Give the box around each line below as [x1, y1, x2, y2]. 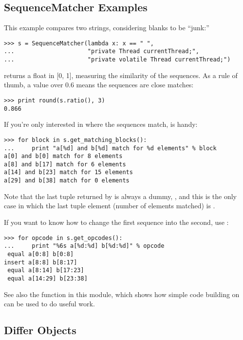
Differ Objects [4, 322, 76, 338]
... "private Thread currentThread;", [4, 48, 199, 55]
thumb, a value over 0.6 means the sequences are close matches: [4, 80, 194, 90]
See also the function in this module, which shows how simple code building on [4, 289, 240, 299]
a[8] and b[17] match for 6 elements [4, 160, 126, 168]
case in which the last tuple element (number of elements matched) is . [4, 200, 215, 211]
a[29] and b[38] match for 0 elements [4, 177, 130, 184]
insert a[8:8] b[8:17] [4, 259, 77, 266]
